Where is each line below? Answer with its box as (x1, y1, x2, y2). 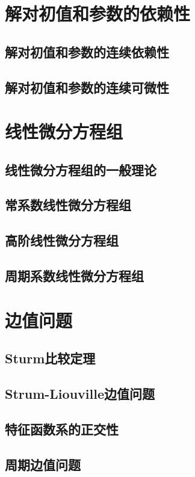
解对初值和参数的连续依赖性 (5, 42, 169, 61)
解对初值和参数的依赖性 (5, 1, 191, 26)
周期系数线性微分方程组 (5, 266, 144, 285)
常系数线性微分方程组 (5, 195, 131, 214)
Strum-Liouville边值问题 (5, 384, 155, 402)
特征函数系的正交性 (5, 419, 119, 438)
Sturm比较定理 (5, 349, 96, 368)
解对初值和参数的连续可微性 (5, 78, 169, 96)
